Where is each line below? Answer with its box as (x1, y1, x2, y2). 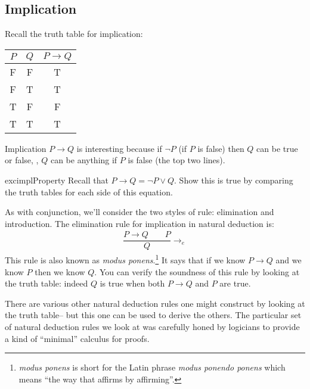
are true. (219, 277, 251, 290)
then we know (35, 265, 85, 278)
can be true (256, 142, 298, 154)
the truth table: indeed (5, 277, 88, 290)
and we (275, 254, 302, 266)
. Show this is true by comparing (174, 173, 293, 186)
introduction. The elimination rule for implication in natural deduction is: (5, 217, 274, 229)
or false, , (5, 154, 39, 166)
